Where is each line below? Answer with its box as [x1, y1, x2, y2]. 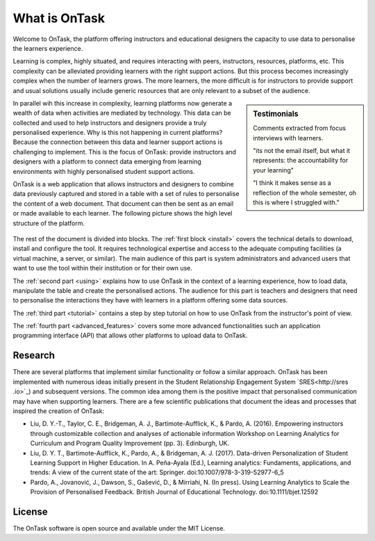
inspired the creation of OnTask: [12, 407, 104, 415]
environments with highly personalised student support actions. [12, 167, 195, 175]
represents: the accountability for [253, 156, 349, 165]
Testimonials [253, 108, 299, 118]
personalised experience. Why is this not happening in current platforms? [12, 129, 223, 137]
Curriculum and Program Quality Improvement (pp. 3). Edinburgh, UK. [30, 439, 230, 448]
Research [12, 350, 56, 362]
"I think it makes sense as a [253, 179, 331, 187]
